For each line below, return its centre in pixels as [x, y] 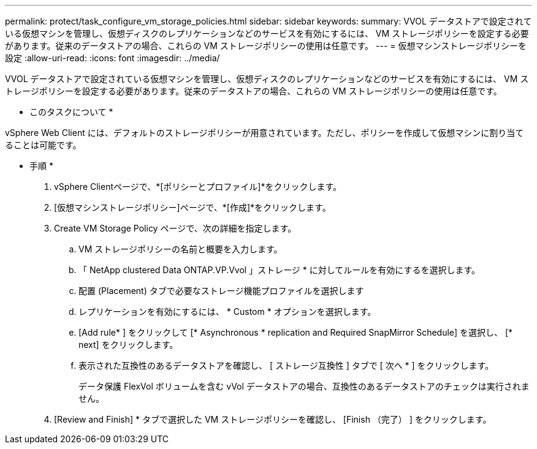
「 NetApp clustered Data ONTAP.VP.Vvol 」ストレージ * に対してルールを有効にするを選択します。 [280, 270]
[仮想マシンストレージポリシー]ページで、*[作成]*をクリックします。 [192, 207]
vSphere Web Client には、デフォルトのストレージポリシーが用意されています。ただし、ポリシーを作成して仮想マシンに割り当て [265, 133]
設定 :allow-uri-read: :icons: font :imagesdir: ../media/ [112, 58]
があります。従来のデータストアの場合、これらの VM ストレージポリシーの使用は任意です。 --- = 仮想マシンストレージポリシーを [266, 46]
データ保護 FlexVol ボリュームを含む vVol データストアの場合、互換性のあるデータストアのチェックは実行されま [304, 386]
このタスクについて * [71, 112]
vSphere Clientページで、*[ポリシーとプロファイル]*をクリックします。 [198, 187]
